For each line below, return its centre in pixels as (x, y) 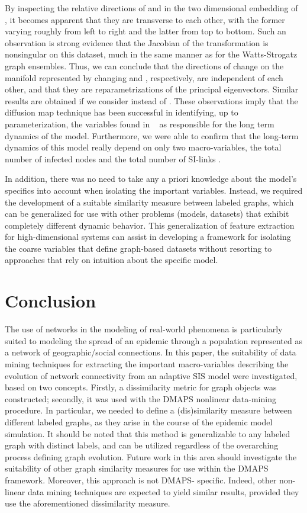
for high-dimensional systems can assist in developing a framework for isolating (148, 237)
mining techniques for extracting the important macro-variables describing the (147, 363)
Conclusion (51, 301)
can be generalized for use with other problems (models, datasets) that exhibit (147, 214)
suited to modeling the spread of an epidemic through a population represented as (153, 340)
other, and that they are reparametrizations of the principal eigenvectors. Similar (152, 89)
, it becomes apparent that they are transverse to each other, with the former (145, 19)
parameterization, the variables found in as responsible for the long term (140, 124)
